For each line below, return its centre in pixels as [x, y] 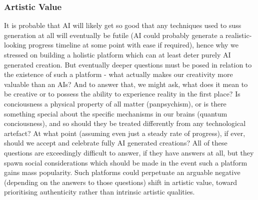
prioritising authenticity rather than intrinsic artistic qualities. [99, 192]
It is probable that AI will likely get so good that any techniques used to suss [123, 25]
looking [15, 45]
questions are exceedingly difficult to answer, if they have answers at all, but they [129, 152]
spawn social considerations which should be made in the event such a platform [126, 162]
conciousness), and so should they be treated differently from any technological [125, 123]
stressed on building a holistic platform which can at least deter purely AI [117, 54]
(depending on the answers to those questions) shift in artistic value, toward [121, 182]
